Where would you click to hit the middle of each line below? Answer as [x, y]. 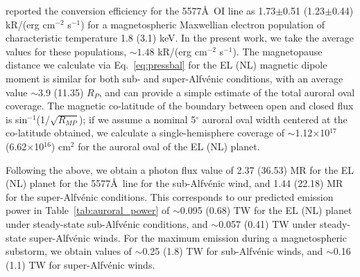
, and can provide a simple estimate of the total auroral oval [227, 92]
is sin [17, 119]
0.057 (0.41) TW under [268, 223]
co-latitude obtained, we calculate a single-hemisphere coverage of [145, 133]
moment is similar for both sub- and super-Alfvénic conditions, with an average [174, 78]
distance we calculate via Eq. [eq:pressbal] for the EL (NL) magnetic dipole [166, 65]
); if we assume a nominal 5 [138, 119]
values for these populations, [66, 51]
